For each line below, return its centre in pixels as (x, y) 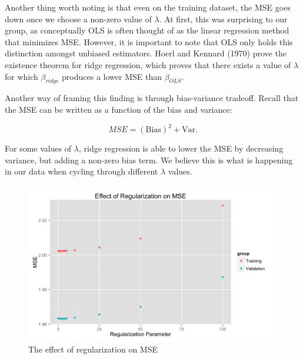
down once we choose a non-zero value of (78, 19)
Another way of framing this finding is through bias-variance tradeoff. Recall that (152, 98)
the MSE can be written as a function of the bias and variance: (119, 109)
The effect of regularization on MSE (93, 349)
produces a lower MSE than (112, 76)
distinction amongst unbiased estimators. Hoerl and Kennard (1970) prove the (146, 53)
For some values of (38, 148)
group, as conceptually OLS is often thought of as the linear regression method (147, 30)
